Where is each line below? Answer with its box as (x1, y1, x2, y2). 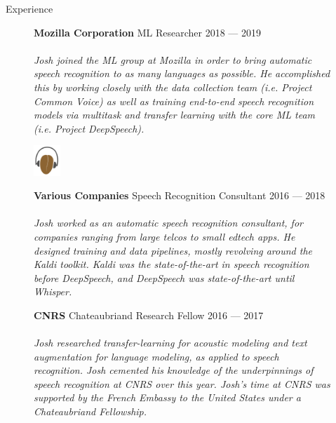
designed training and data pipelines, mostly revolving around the (34, 243, 313, 257)
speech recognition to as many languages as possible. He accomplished (34, 66, 330, 81)
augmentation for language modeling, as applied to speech (34, 349, 279, 363)
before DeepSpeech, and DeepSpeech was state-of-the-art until (34, 270, 295, 285)
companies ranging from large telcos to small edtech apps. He (34, 229, 295, 243)
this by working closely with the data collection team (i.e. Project (34, 79, 312, 94)
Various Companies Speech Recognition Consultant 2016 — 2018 (34, 188, 325, 203)
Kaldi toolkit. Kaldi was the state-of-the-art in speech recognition (34, 257, 309, 271)
